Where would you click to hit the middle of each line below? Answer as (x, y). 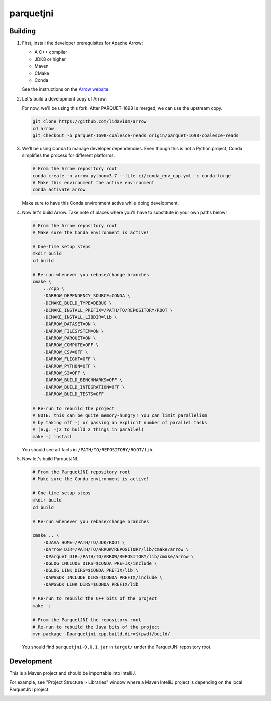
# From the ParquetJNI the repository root (87, 620)
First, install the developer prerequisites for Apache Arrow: (82, 43)
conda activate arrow (59, 190)
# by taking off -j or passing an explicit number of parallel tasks (120, 422)
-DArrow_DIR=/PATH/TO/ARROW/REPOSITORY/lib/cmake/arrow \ (116, 549)
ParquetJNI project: (29, 689)
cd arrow (43, 128)
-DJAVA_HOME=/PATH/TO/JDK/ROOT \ (84, 542)
